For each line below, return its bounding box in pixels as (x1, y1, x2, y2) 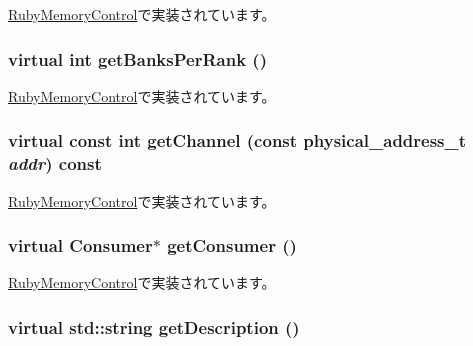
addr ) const (8, 151, 102, 176)
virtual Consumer (8, 233, 153, 258)
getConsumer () (167, 233, 297, 258)
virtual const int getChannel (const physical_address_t (8, 128, 467, 153)
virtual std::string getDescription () (8, 314, 300, 339)
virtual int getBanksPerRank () (8, 46, 267, 71)
